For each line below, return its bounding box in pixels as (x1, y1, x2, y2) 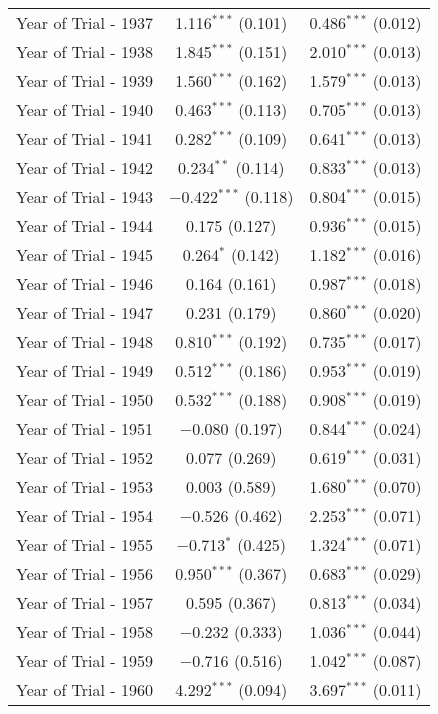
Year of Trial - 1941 (16, 127, 153, 150)
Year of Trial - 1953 (16, 475, 153, 498)
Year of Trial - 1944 (16, 214, 153, 237)
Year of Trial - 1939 (16, 69, 153, 92)
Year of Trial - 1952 (16, 446, 153, 469)
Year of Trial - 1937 (16, 11, 153, 34)
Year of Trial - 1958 (16, 620, 153, 643)
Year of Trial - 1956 (16, 562, 153, 585)
